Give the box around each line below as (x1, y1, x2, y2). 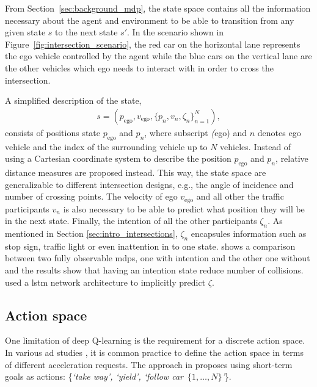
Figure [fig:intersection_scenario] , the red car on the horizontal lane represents (5, 37, 301, 50)
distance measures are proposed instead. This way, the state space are (5, 165, 266, 178)
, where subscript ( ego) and (144, 126, 247, 139)
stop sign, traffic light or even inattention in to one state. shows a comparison (5, 239, 296, 252)
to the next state (55, 26, 118, 38)
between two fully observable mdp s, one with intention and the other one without (5, 251, 310, 264)
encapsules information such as (191, 227, 307, 239)
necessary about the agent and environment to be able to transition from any (5, 13, 294, 26)
